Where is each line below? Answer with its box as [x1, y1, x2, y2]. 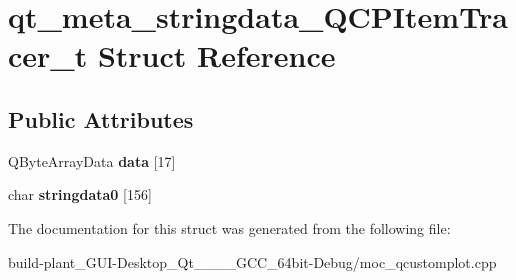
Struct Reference [97, 35, 336, 76]
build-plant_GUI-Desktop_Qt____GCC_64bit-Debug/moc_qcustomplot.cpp [8, 251, 497, 272]
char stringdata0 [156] [8, 184, 152, 205]
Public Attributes [8, 103, 194, 134]
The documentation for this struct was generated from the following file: [8, 217, 451, 238]
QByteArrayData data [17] [8, 150, 176, 171]
